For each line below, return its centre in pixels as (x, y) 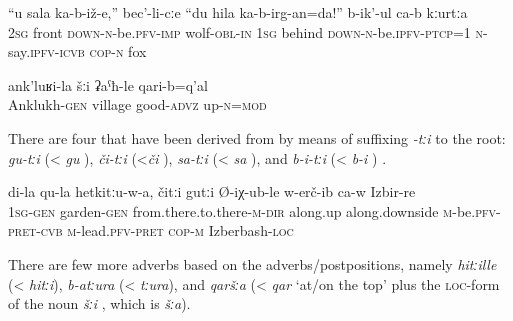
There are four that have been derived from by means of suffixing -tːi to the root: (257, 137)
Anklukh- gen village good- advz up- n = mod (137, 104)
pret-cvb (35, 230)
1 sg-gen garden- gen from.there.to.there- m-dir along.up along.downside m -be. (242, 210)
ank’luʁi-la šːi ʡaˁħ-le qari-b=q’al (108, 84)
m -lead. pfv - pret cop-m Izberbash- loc (180, 230)
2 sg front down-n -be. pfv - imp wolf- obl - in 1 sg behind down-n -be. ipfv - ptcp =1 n (246, 31)
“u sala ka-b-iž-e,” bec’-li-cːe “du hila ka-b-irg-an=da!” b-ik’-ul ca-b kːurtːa (238, 12)
